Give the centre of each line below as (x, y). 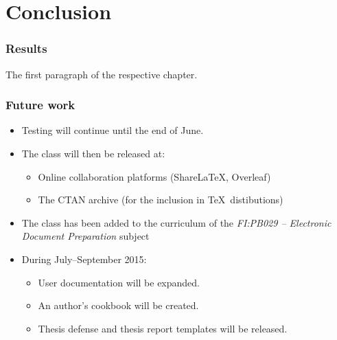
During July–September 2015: (84, 259)
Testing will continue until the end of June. (113, 130)
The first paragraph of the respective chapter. (102, 74)
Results (26, 48)
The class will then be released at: (93, 153)
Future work (40, 105)
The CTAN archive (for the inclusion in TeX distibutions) (161, 200)
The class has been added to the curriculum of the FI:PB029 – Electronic (176, 222)
